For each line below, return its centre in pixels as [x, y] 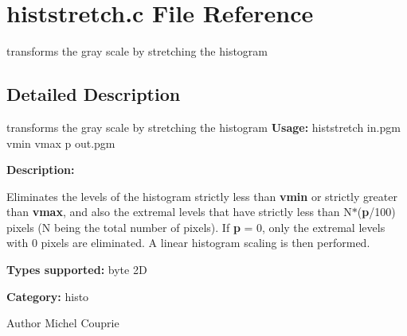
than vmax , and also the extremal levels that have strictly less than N [179, 212]
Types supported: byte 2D [77, 270]
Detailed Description [94, 94]
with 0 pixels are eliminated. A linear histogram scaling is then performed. [188, 243]
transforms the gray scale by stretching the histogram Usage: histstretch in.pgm [203, 127]
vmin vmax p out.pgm [61, 143]
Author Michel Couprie [63, 323]
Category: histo [48, 296]
